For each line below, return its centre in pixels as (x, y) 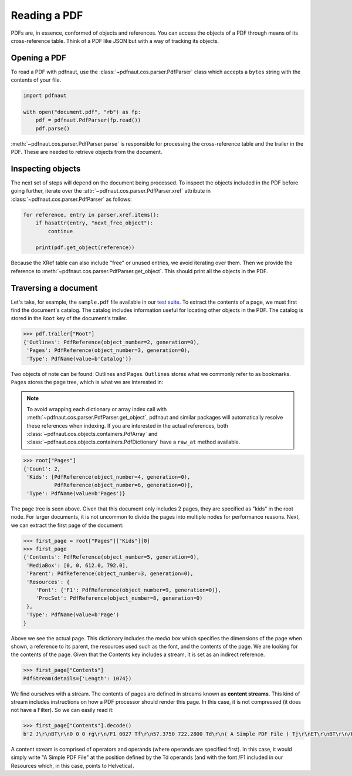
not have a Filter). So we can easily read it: (62, 710)
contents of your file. (36, 80)
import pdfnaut (45, 96)
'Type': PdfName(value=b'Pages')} (76, 493)
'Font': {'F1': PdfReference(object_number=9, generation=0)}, (128, 590)
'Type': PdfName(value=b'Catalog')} (79, 359)
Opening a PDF (39, 58)
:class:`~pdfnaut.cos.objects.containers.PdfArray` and (92, 434)
